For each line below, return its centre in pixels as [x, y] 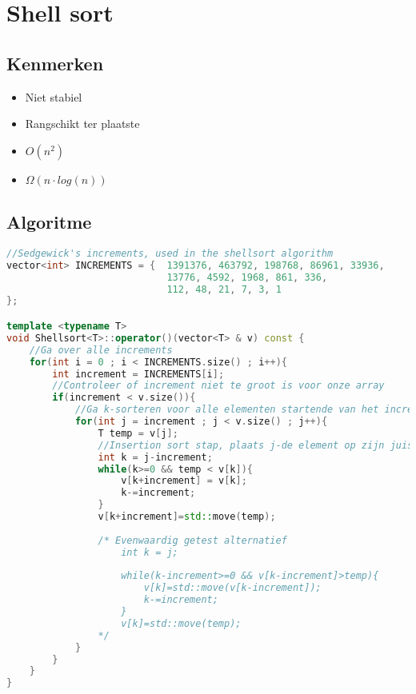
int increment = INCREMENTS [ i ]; [138, 374]
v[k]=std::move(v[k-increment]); [232, 588]
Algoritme [49, 222]
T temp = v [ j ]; [138, 433]
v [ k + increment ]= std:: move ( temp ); [187, 517]
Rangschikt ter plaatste [82, 124]
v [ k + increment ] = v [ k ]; [184, 481]
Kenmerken [55, 63]
